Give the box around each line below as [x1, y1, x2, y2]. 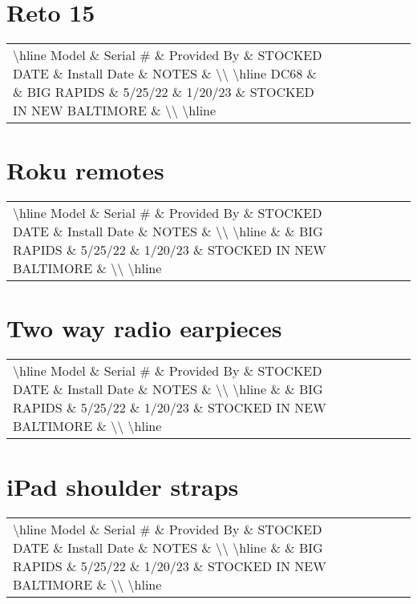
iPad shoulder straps [6, 469, 239, 502]
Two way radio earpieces [6, 312, 282, 344]
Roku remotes [6, 154, 164, 187]
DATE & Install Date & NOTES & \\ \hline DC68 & [13, 64, 317, 83]
